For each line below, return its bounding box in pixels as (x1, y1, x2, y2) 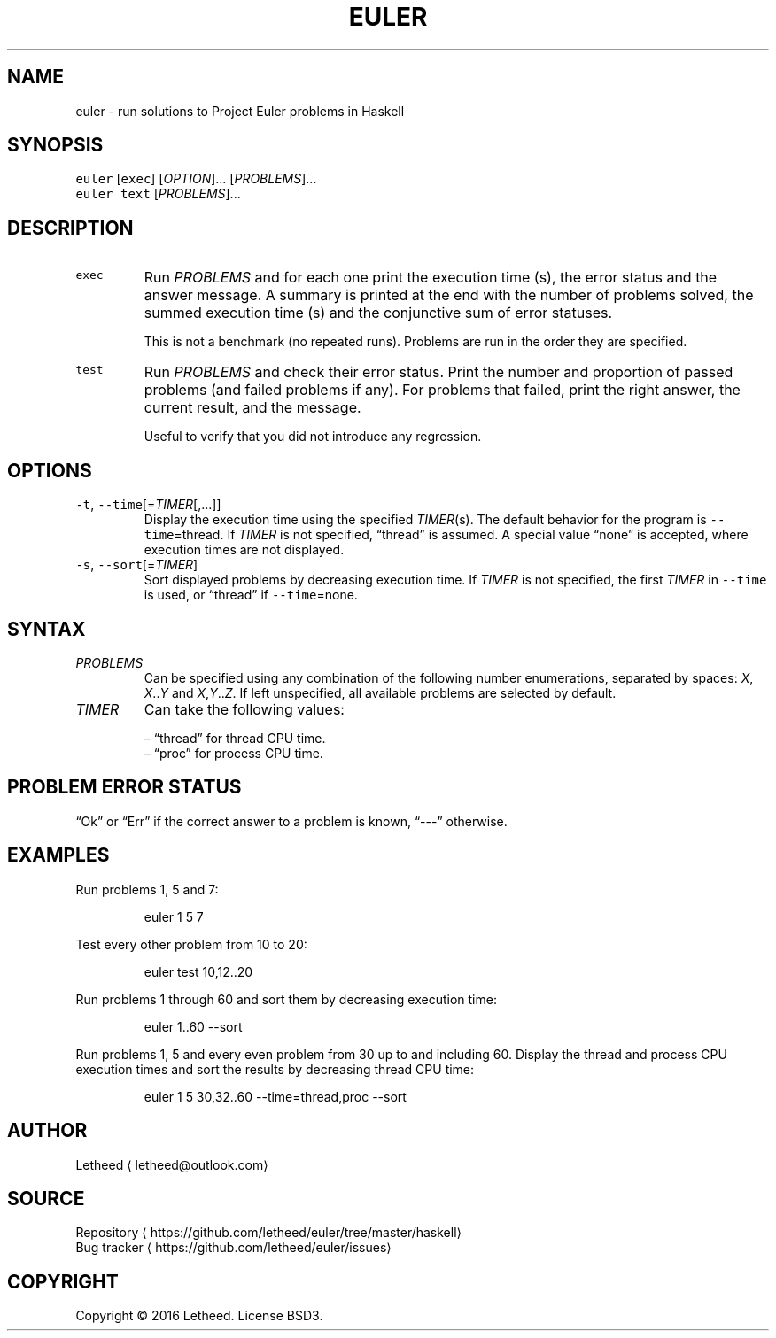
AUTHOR (7, 1119, 88, 1142)
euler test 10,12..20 (144, 963, 253, 979)
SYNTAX (7, 617, 86, 640)
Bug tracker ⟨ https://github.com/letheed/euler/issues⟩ (75, 1240, 392, 1256)
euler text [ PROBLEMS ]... (75, 186, 241, 202)
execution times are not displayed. (144, 542, 345, 558)
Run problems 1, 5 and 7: (75, 881, 219, 897)
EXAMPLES (7, 844, 110, 867)
